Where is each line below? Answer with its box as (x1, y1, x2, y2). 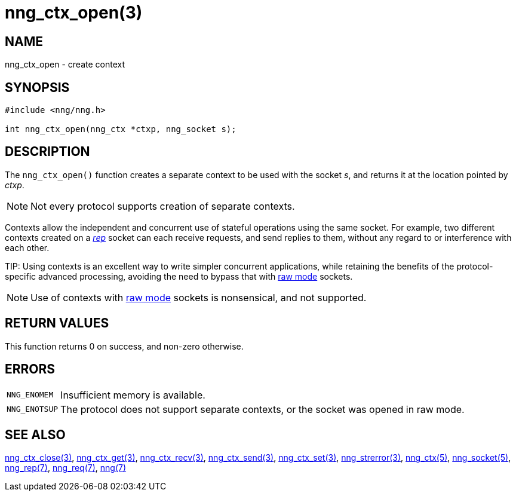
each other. (5, 242, 50, 253)
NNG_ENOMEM (7, 390, 54, 400)
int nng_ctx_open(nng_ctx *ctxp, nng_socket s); (5, 124, 236, 134)
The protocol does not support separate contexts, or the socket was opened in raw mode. (60, 403, 465, 415)
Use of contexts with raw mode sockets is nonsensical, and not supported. (30, 291, 367, 304)
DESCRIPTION (5, 144, 90, 160)
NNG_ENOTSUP (7, 405, 59, 414)
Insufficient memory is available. (60, 388, 205, 401)
